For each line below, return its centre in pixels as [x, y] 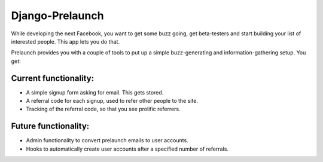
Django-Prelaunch [57, 16]
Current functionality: [53, 78]
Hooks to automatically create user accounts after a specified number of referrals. [127, 149]
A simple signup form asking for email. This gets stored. [95, 92]
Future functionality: [50, 126]
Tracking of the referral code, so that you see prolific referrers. [103, 109]
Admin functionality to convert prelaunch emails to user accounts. [107, 140]
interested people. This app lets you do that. [65, 41]
